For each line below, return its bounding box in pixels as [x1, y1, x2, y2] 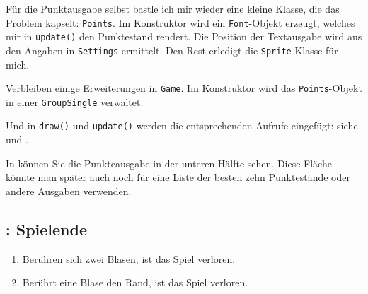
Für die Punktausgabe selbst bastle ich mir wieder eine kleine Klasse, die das [6, 1, 340, 16]
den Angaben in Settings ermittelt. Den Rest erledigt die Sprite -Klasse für [6, 42, 338, 57]
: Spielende [6, 218, 88, 240]
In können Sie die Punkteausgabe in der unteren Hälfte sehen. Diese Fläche [6, 155, 332, 170]
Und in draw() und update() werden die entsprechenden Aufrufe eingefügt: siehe [6, 118, 358, 133]
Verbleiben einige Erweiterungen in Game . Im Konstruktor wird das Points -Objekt [6, 81, 362, 95]
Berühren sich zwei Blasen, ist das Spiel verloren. [22, 251, 236, 266]
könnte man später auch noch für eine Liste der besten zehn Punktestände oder [6, 170, 350, 184]
